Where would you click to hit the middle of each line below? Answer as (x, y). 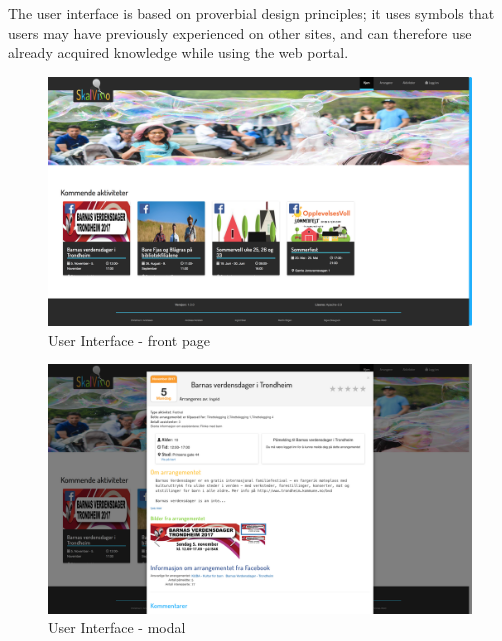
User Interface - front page (129, 339)
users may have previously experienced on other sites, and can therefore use (240, 32)
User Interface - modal (117, 627)
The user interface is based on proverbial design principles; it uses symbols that (251, 13)
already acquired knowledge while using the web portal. (178, 52)
